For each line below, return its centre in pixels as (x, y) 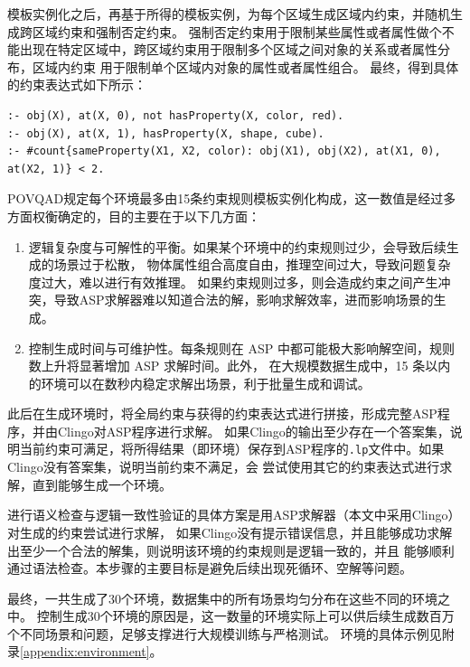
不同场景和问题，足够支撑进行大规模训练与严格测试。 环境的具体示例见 (230, 633)
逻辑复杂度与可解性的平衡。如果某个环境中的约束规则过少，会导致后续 (237, 246)
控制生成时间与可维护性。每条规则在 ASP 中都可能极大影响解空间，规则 (241, 348)
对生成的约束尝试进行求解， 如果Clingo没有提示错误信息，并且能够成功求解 (230, 532)
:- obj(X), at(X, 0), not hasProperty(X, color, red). (176, 115)
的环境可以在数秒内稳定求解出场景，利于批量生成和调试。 (199, 383)
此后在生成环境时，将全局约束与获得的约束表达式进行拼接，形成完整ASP (222, 413)
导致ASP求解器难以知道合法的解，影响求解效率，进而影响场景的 (244, 300)
